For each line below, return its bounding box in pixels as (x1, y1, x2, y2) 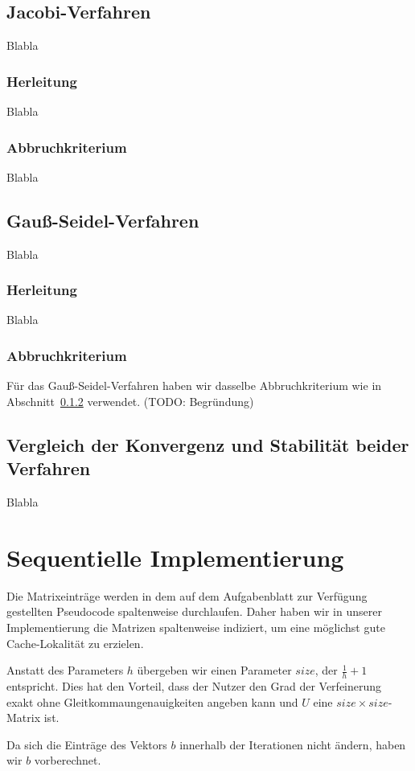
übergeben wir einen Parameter (137, 662, 292, 679)
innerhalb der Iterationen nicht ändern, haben (179, 736, 406, 753)
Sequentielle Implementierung (6, 540, 344, 573)
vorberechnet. (34, 752, 101, 769)
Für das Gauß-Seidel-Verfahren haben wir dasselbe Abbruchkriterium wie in (6, 377, 382, 394)
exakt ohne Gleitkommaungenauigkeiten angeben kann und (6, 693, 298, 710)
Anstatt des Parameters (6, 662, 124, 679)
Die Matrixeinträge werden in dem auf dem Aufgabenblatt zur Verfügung (6, 587, 368, 604)
